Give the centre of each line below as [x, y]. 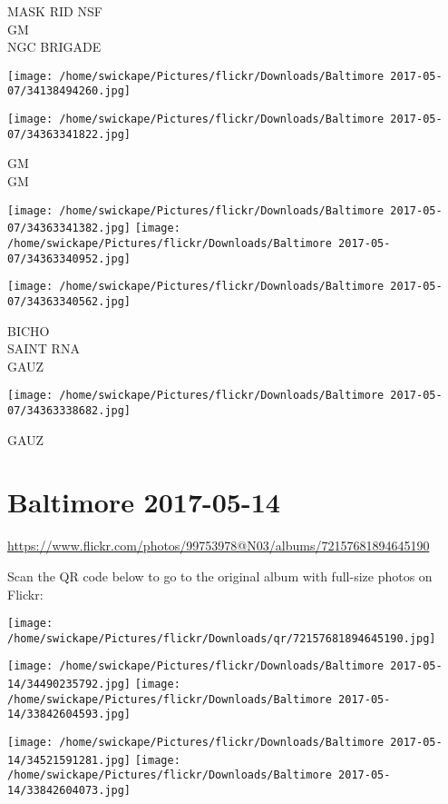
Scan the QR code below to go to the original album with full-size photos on [220, 576]
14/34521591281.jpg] [69, 760]
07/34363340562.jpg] [69, 301]
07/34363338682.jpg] [69, 410]
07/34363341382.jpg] [69, 228]
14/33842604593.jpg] [69, 715]
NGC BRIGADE [54, 47]
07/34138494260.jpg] [69, 91]
